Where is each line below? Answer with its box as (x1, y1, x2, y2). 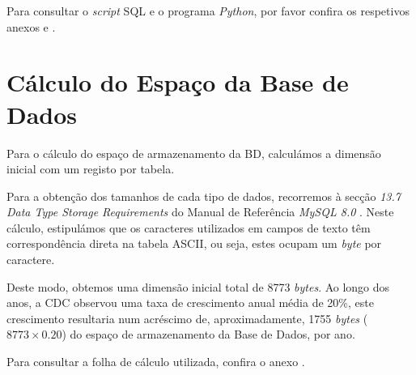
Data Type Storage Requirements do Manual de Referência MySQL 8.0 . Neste (6, 203, 394, 220)
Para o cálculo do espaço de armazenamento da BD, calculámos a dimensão (6, 144, 381, 161)
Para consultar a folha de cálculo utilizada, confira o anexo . (6, 353, 305, 370)
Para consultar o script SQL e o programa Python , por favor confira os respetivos (6, 2, 410, 19)
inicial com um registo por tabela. (6, 160, 175, 177)
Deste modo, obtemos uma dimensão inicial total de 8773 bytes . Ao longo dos (6, 278, 390, 295)
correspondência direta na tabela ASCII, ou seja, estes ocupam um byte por (6, 235, 382, 252)
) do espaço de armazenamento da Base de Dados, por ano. (62, 326, 355, 343)
